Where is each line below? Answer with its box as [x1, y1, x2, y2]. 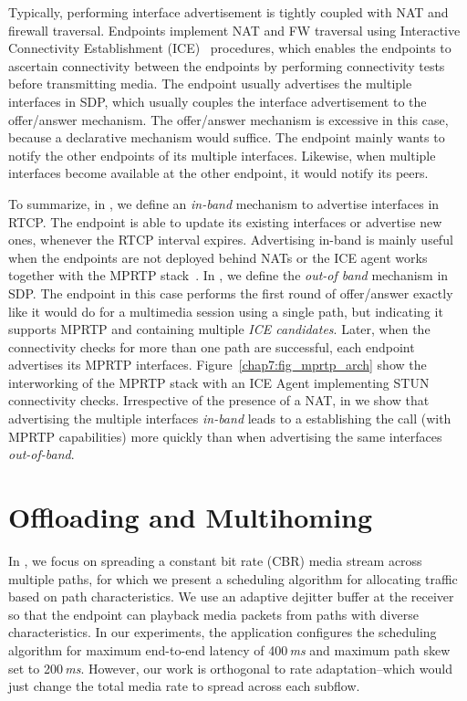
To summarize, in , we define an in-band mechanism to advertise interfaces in [8, 194, 440, 213]
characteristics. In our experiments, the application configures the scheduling [8, 623, 437, 642]
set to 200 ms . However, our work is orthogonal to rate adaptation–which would [8, 658, 452, 677]
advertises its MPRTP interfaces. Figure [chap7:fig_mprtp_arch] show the [8, 355, 427, 374]
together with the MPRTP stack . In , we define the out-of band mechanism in [8, 266, 449, 285]
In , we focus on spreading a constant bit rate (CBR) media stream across [8, 550, 422, 570]
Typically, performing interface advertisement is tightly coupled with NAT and [8, 3, 449, 21]
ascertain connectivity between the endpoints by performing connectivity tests [8, 56, 445, 75]
